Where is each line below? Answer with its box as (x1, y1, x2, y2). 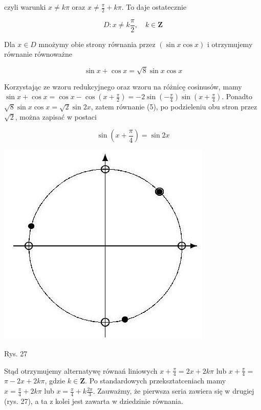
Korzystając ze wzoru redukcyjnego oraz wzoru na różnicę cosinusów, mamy (4, 81, 242, 92)
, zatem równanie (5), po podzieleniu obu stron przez (91, 101, 257, 112)
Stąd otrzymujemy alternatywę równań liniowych (4, 365, 158, 376)
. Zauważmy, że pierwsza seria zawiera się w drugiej (93, 385, 254, 396)
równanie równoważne (4, 49, 73, 59)
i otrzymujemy (207, 38, 253, 49)
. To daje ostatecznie (121, 2, 187, 12)
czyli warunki (4, 2, 46, 12)
